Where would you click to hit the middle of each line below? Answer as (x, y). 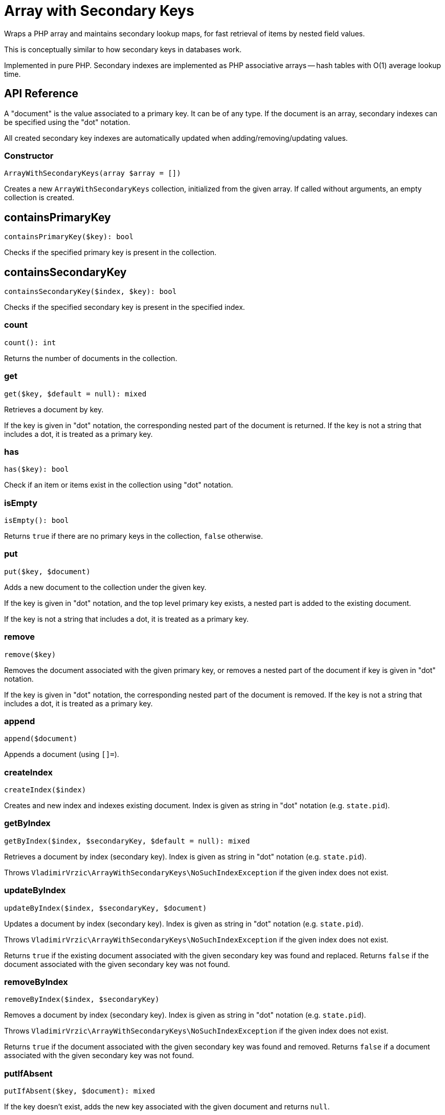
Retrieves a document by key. (54, 409)
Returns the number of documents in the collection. (91, 358)
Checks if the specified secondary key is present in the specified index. (125, 307)
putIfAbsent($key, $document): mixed (80, 1091)
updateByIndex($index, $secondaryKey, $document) (106, 908)
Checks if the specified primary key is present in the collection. (110, 253)
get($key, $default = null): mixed (75, 394)
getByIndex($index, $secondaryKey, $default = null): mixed (127, 841)
